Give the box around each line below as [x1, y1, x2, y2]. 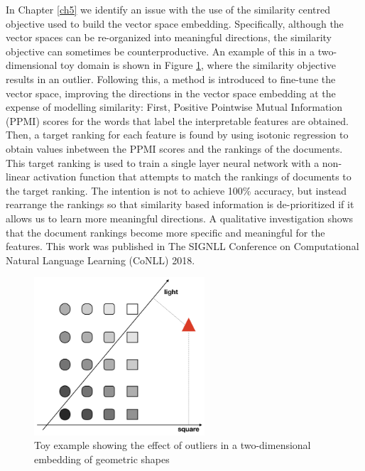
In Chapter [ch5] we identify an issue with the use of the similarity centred [6, 2, 330, 16]
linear [6, 169, 31, 184]
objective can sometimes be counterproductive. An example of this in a [6, 43, 315, 58]
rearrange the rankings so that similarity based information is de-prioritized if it [6, 197, 354, 212]
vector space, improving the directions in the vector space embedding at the [6, 85, 336, 100]
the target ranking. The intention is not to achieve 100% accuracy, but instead [6, 183, 347, 197]
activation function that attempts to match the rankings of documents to [33, 169, 352, 184]
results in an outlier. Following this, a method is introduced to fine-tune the [6, 71, 336, 86]
